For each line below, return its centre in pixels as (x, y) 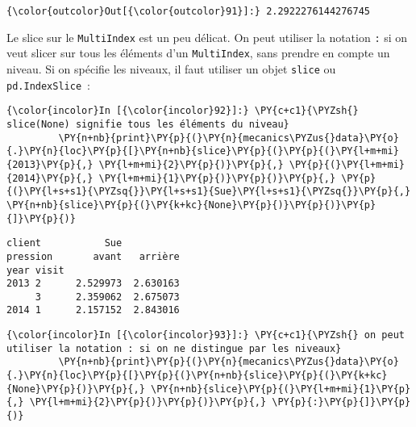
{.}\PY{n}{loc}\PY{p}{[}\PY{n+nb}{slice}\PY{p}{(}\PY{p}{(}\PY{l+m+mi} (203, 151)
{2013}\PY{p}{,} (50, 164)
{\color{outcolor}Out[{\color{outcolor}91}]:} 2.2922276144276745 (189, 11)
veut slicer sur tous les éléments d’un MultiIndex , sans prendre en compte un (198, 53)
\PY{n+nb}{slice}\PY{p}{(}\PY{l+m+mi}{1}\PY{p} (281, 389)
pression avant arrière (93, 256)
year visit (35, 270)
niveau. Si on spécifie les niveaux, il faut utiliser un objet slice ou (171, 68)
